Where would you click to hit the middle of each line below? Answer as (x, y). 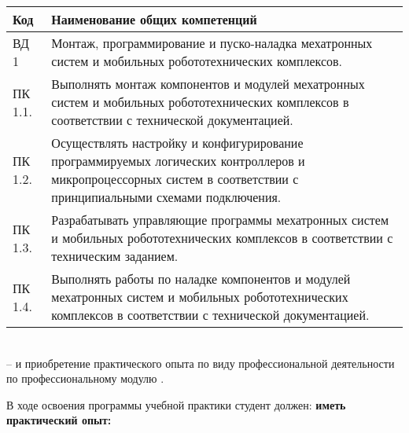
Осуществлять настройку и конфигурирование (177, 143)
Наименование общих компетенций (154, 19)
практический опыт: (59, 420)
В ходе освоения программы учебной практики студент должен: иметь (176, 404)
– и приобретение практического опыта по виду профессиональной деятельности (201, 363)
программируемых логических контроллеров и (178, 161)
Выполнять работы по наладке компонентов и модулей (201, 279)
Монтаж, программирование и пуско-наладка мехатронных (212, 43)
